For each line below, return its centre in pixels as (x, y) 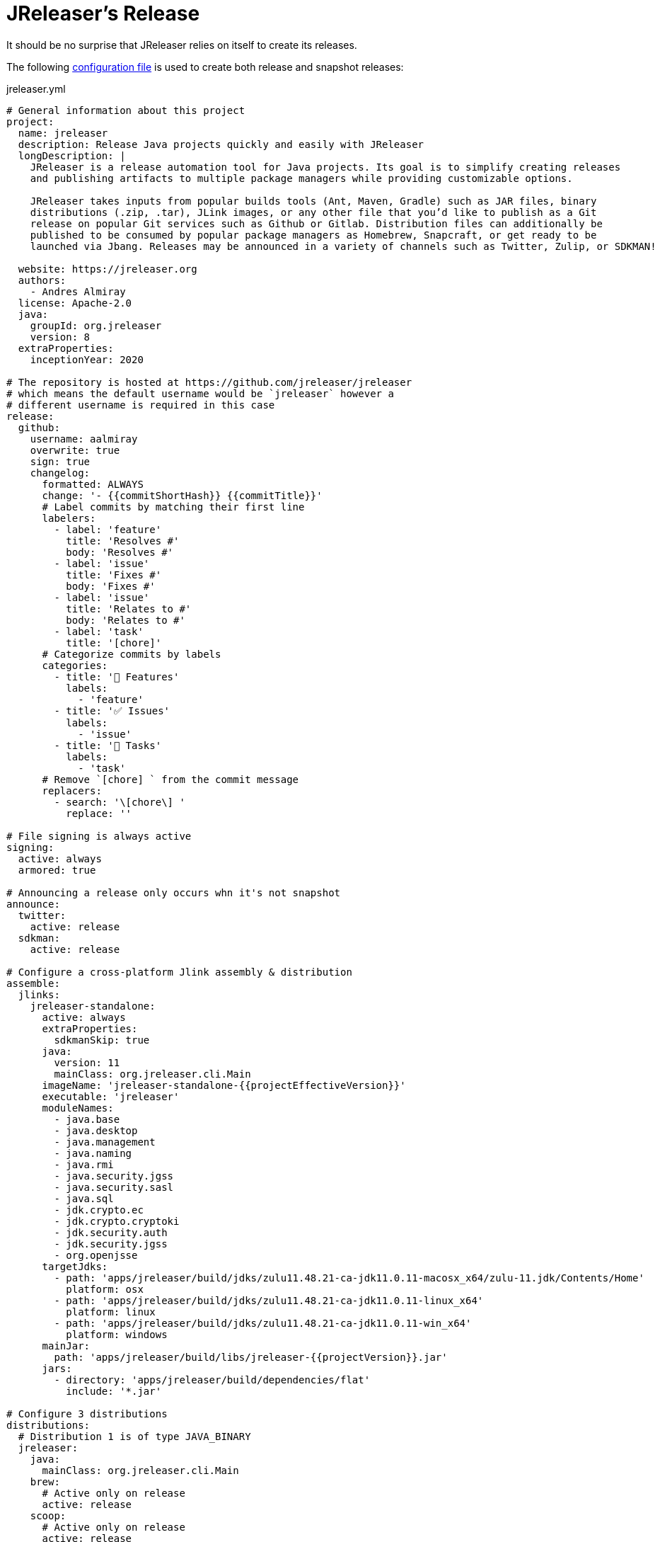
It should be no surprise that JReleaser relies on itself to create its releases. (182, 45)
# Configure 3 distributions (87, 1413)
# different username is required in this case (141, 405)
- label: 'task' (99, 631)
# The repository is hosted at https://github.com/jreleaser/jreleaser (209, 382)
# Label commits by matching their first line (173, 507)
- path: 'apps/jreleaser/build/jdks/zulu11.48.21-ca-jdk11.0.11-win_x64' (263, 1323)
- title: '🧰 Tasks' (108, 745)
